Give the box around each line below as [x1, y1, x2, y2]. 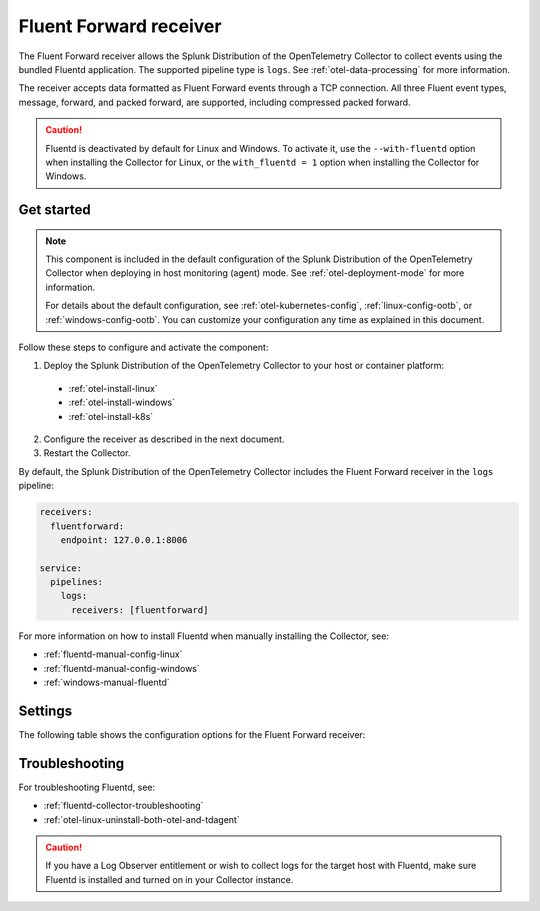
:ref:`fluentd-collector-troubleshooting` [43, 800, 204, 812]
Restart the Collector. [43, 447, 131, 459]
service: [39, 562, 83, 574]
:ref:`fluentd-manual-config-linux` [43, 648, 183, 660]
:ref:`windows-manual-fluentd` [43, 676, 170, 689]
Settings [18, 702, 73, 719]
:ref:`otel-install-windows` [68, 396, 175, 409]
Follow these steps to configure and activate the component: [18, 341, 269, 354]
